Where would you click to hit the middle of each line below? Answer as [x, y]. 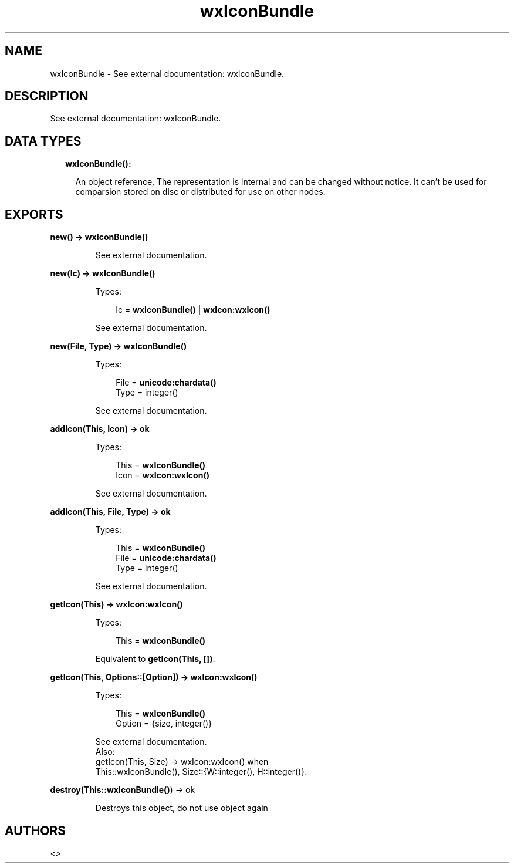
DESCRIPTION [47, 96]
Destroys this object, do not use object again [182, 808]
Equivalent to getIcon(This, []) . [155, 659]
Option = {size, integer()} [164, 724]
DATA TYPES [43, 141]
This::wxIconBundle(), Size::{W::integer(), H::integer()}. [201, 772]
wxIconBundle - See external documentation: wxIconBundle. [167, 73]
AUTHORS [35, 830]
